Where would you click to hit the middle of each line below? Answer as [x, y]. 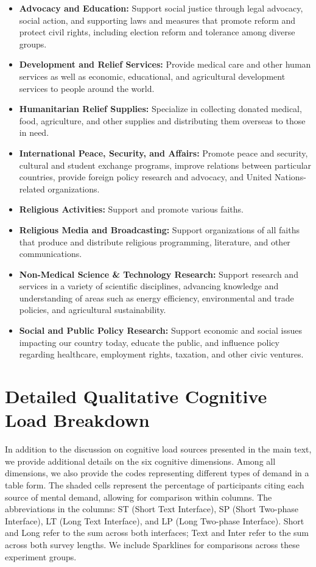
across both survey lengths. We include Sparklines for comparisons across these [152, 544]
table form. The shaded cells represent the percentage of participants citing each [155, 484]
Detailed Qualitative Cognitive [136, 396]
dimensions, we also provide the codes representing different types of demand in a [157, 473]
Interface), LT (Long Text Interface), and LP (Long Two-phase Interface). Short [155, 520]
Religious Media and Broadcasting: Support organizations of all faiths [159, 229]
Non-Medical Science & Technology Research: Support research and [159, 274]
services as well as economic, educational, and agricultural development [152, 76]
